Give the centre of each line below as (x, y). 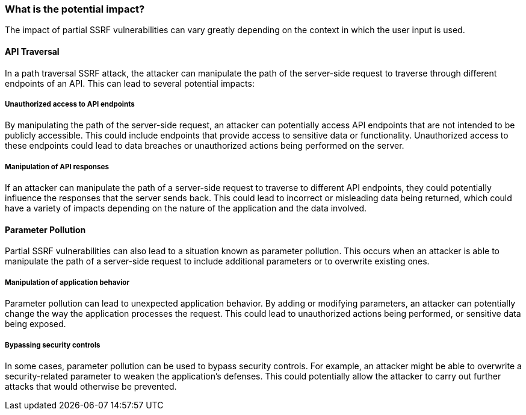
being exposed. (36, 324)
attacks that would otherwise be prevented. (91, 386)
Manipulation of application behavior (67, 282)
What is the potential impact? (75, 9)
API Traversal (32, 51)
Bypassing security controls (53, 345)
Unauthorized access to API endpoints (70, 104)
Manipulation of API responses (57, 167)
